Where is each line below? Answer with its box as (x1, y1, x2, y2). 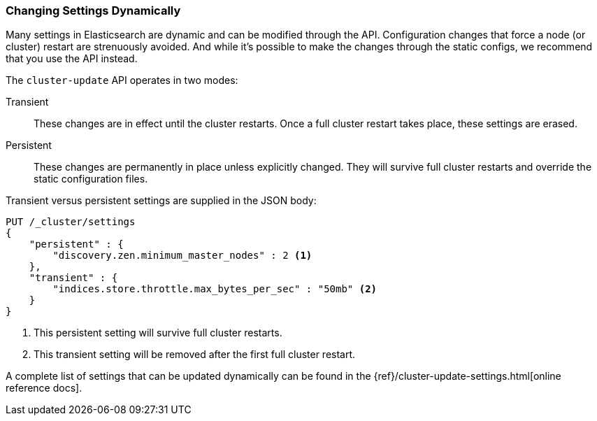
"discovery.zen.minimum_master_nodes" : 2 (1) (52, 250, 312, 262)
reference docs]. (6, 382, 82, 394)
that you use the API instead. (6, 52, 138, 65)
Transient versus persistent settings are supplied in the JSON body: (6, 194, 317, 207)
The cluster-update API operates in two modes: (6, 74, 238, 87)
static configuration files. (34, 173, 148, 185)
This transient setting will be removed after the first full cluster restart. (34, 348, 356, 361)
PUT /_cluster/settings (6, 216, 136, 228)
